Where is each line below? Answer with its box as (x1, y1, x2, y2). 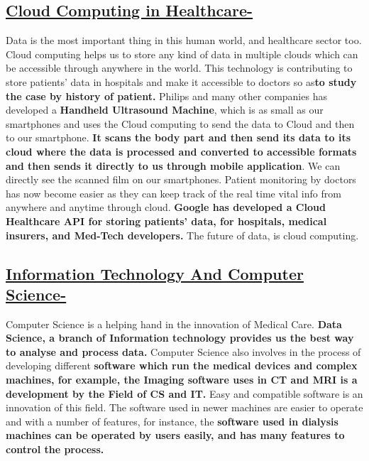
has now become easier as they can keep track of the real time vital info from (6, 185, 341, 200)
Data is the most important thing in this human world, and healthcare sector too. (6, 33, 362, 48)
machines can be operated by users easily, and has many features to (6, 428, 345, 443)
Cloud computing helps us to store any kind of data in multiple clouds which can (6, 46, 358, 61)
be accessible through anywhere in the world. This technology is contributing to (6, 60, 353, 75)
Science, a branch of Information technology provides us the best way (6, 330, 354, 345)
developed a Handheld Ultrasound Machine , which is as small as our (6, 102, 324, 117)
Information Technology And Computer (6, 262, 304, 284)
